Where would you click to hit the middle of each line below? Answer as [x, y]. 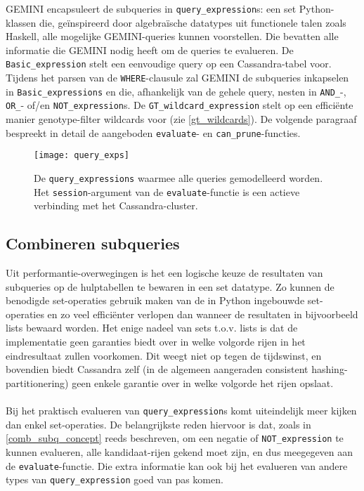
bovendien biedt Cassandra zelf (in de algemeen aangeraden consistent [157, 369]
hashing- [330, 369]
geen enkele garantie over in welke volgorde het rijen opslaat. [203, 382]
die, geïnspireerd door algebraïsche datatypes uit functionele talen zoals [193, 22]
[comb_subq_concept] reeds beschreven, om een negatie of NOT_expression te [175, 438]
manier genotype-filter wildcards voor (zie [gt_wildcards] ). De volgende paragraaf [181, 119]
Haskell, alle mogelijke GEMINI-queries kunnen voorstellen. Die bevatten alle [172, 36]
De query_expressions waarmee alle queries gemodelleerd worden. [178, 177]
